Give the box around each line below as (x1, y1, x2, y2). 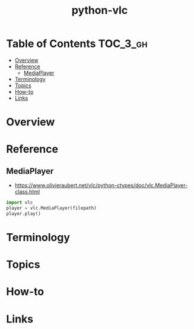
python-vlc (71, 4, 128, 17)
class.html (14, 188, 40, 195)
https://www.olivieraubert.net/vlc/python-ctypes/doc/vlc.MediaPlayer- (14, 182, 188, 189)
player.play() (6, 210, 42, 217)
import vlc (6, 200, 33, 205)
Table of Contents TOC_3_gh (6, 37, 148, 50)
